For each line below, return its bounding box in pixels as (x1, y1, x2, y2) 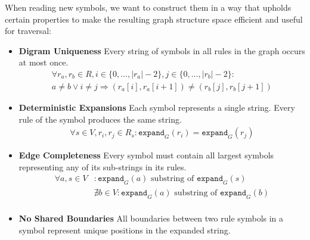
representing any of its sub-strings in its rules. (18, 160, 187, 173)
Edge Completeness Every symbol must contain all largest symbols (18, 149, 274, 161)
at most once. (18, 56, 69, 68)
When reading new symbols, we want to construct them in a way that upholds (5, 1, 292, 13)
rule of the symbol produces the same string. (18, 113, 182, 125)
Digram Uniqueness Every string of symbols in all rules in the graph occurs (18, 44, 305, 57)
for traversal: (5, 24, 51, 37)
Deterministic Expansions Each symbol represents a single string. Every (18, 101, 295, 114)
